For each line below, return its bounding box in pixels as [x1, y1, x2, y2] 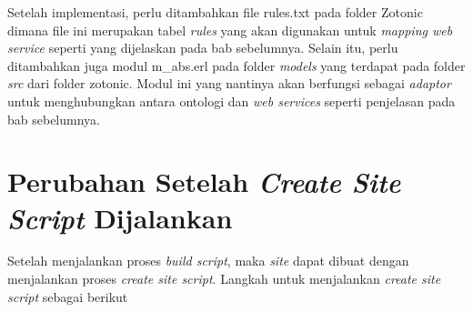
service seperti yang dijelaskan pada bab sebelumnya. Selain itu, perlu [7, 38, 398, 57]
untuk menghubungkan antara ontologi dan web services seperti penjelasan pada [7, 91, 456, 110]
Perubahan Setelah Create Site [7, 163, 401, 201]
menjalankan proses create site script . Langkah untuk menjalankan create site [7, 269, 441, 288]
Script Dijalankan [7, 198, 233, 237]
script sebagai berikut [7, 287, 128, 306]
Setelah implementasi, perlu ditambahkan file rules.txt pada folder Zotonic [7, 3, 423, 21]
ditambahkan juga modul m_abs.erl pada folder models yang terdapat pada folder [7, 55, 466, 75]
